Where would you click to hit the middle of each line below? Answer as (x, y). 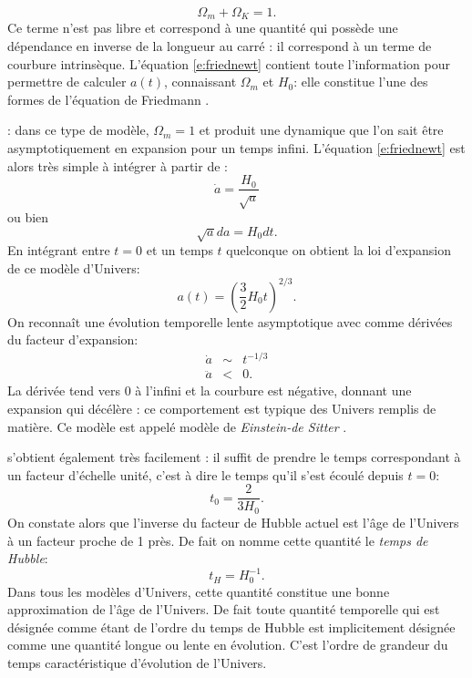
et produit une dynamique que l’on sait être (321, 130)
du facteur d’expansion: (73, 339)
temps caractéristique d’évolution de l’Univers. (137, 663)
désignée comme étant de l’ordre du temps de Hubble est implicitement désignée (231, 627)
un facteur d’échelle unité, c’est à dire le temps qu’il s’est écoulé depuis (205, 474)
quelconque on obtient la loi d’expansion (339, 250)
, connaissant (200, 82)
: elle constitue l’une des (361, 82)
